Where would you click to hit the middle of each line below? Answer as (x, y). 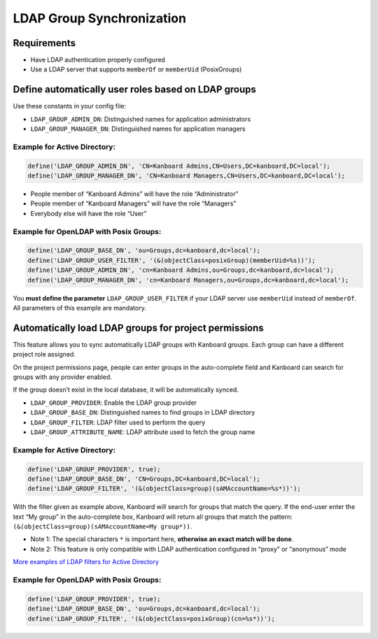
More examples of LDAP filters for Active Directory (86, 562)
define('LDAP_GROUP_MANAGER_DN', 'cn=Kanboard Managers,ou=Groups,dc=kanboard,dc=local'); (188, 280)
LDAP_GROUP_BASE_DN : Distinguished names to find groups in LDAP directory (143, 412)
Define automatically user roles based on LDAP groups (135, 90)
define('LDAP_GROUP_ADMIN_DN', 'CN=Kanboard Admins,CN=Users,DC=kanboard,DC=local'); (179, 166)
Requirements (44, 43)
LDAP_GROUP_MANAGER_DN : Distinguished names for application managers (138, 129)
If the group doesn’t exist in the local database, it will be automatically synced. (126, 390)
